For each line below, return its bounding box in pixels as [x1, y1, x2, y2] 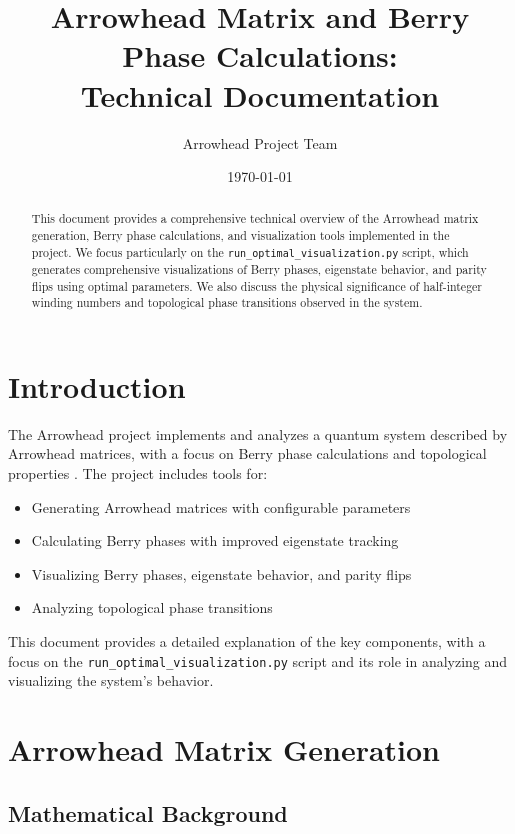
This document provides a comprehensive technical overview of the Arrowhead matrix [31, 210, 479, 227]
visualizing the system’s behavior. [8, 670, 214, 691]
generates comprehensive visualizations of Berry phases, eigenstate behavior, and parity [31, 260, 487, 277]
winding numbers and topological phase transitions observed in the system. [31, 294, 423, 311]
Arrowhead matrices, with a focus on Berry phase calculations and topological [8, 443, 487, 464]
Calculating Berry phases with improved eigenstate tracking [31, 530, 399, 551]
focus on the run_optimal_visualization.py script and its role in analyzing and [8, 650, 508, 671]
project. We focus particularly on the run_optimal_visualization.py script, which [31, 243, 469, 260]
